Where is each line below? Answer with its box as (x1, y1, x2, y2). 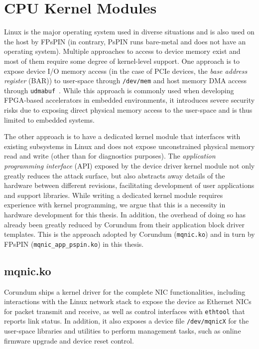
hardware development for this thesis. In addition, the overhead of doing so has (4, 209, 246, 219)
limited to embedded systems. (4, 114, 95, 125)
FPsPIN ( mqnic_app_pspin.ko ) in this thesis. (4, 238, 144, 249)
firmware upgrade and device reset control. (4, 335, 134, 346)
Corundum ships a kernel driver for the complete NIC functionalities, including (4, 286, 246, 297)
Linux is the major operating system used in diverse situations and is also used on (4, 26, 255, 37)
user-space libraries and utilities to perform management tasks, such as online (4, 326, 241, 336)
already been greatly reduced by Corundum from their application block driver (4, 219, 245, 229)
